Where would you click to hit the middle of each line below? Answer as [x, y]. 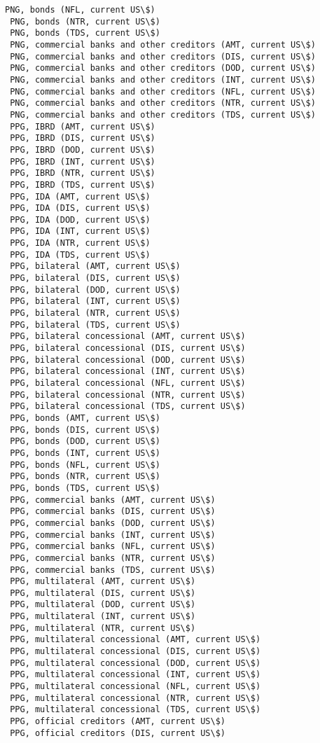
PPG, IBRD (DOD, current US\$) [83, 150]
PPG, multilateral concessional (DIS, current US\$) [135, 652]
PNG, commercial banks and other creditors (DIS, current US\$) [163, 56]
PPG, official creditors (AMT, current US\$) [118, 722]
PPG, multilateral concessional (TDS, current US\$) [135, 710]
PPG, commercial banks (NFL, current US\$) [113, 547]
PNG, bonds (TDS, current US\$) [85, 33]
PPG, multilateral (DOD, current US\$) [103, 605]
